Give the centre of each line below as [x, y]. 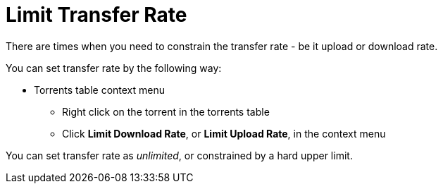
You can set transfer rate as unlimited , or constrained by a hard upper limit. [179, 155]
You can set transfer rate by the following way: [114, 68]
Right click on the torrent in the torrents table [166, 111]
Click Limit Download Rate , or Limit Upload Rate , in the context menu [224, 133]
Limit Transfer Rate [96, 15]
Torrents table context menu [100, 90]
